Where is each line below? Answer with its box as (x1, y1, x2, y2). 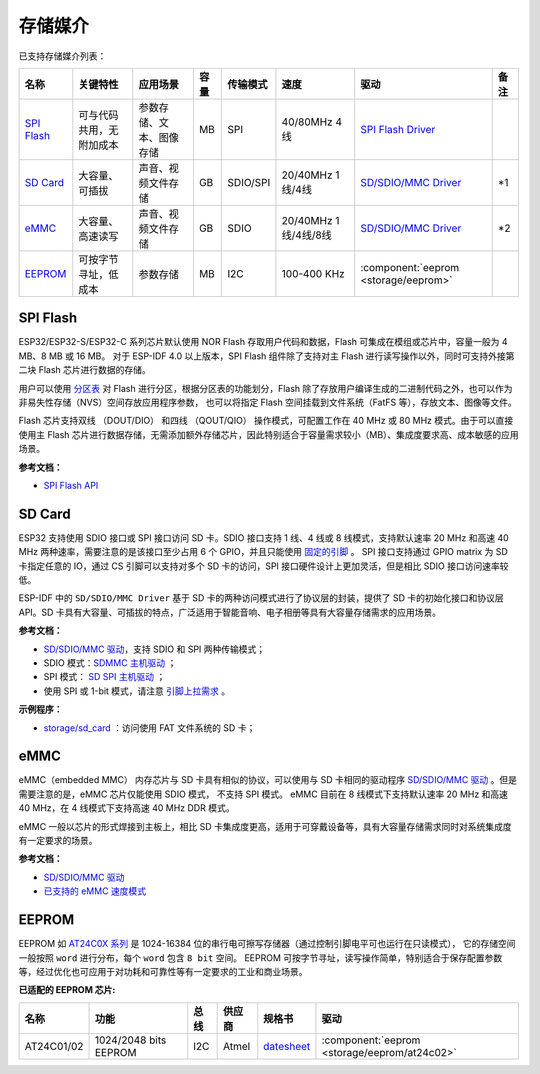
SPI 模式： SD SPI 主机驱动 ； (43, 671, 166, 683)
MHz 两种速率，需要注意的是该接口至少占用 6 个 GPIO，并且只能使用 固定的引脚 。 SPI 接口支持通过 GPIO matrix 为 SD (18, 546, 509, 558)
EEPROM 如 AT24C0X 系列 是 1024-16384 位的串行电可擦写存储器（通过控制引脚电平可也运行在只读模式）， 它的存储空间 (18, 938, 516, 950)
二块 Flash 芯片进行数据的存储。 (18, 364, 152, 376)
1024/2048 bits (94, 1033, 167, 1047)
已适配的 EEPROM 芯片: (18, 984, 116, 996)
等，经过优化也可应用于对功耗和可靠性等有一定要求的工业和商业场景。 (18, 965, 308, 977)
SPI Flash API (43, 479, 99, 491)
